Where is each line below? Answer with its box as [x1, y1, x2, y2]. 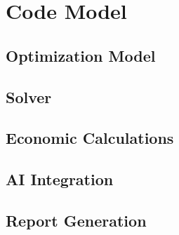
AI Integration [6, 168, 114, 190]
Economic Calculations [6, 127, 174, 149]
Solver [6, 86, 52, 107]
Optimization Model [6, 44, 156, 66]
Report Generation [6, 209, 147, 231]
